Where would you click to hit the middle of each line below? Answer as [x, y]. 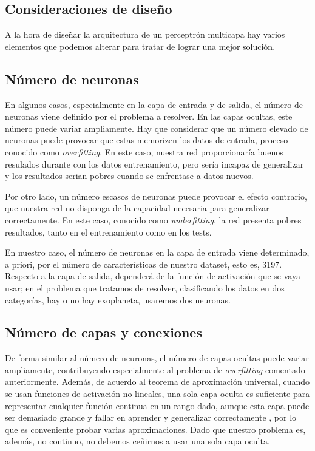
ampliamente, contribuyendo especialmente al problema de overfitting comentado [155, 369]
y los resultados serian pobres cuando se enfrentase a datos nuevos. [129, 176]
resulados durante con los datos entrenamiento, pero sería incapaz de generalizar [154, 164]
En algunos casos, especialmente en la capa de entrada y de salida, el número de [154, 104]
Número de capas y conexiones [103, 332]
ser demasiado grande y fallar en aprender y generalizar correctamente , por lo [151, 417]
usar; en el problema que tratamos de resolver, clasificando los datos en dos [145, 287]
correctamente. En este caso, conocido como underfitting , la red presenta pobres [153, 219]
